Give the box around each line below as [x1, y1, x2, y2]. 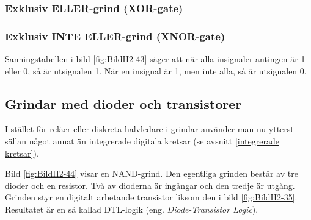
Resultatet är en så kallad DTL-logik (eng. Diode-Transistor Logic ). [5, 203, 258, 216]
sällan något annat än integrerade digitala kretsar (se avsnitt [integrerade [5, 135, 279, 147]
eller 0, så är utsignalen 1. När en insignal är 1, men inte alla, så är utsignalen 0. [5, 64, 307, 77]
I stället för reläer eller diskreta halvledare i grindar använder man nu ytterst [5, 122, 294, 135]
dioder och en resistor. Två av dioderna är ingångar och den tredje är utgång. [5, 179, 295, 191]
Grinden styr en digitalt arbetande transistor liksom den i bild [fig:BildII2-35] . [5, 191, 298, 204]
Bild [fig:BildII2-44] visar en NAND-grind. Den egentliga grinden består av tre [5, 167, 298, 180]
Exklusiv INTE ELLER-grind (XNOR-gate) [5, 28, 225, 43]
